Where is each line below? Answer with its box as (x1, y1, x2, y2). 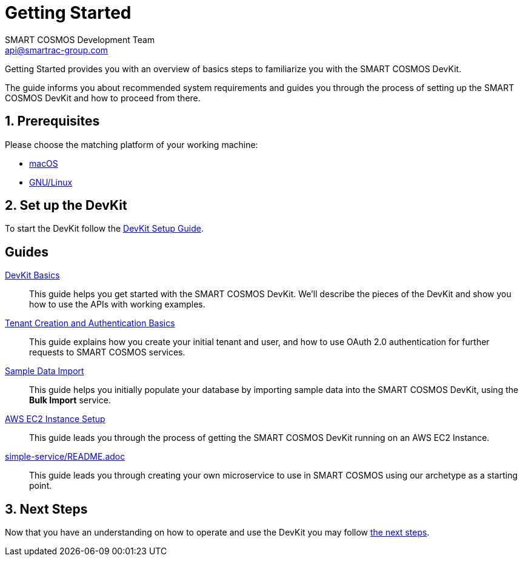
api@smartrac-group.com (5, 44, 108, 55)
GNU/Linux (29, 176, 73, 187)
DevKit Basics (5, 270, 60, 281)
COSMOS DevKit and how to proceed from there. (5, 92, 201, 103)
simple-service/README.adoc (5, 451, 125, 462)
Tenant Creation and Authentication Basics (5, 318, 175, 329)
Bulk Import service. (29, 395, 111, 406)
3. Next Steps (5, 501, 88, 517)
